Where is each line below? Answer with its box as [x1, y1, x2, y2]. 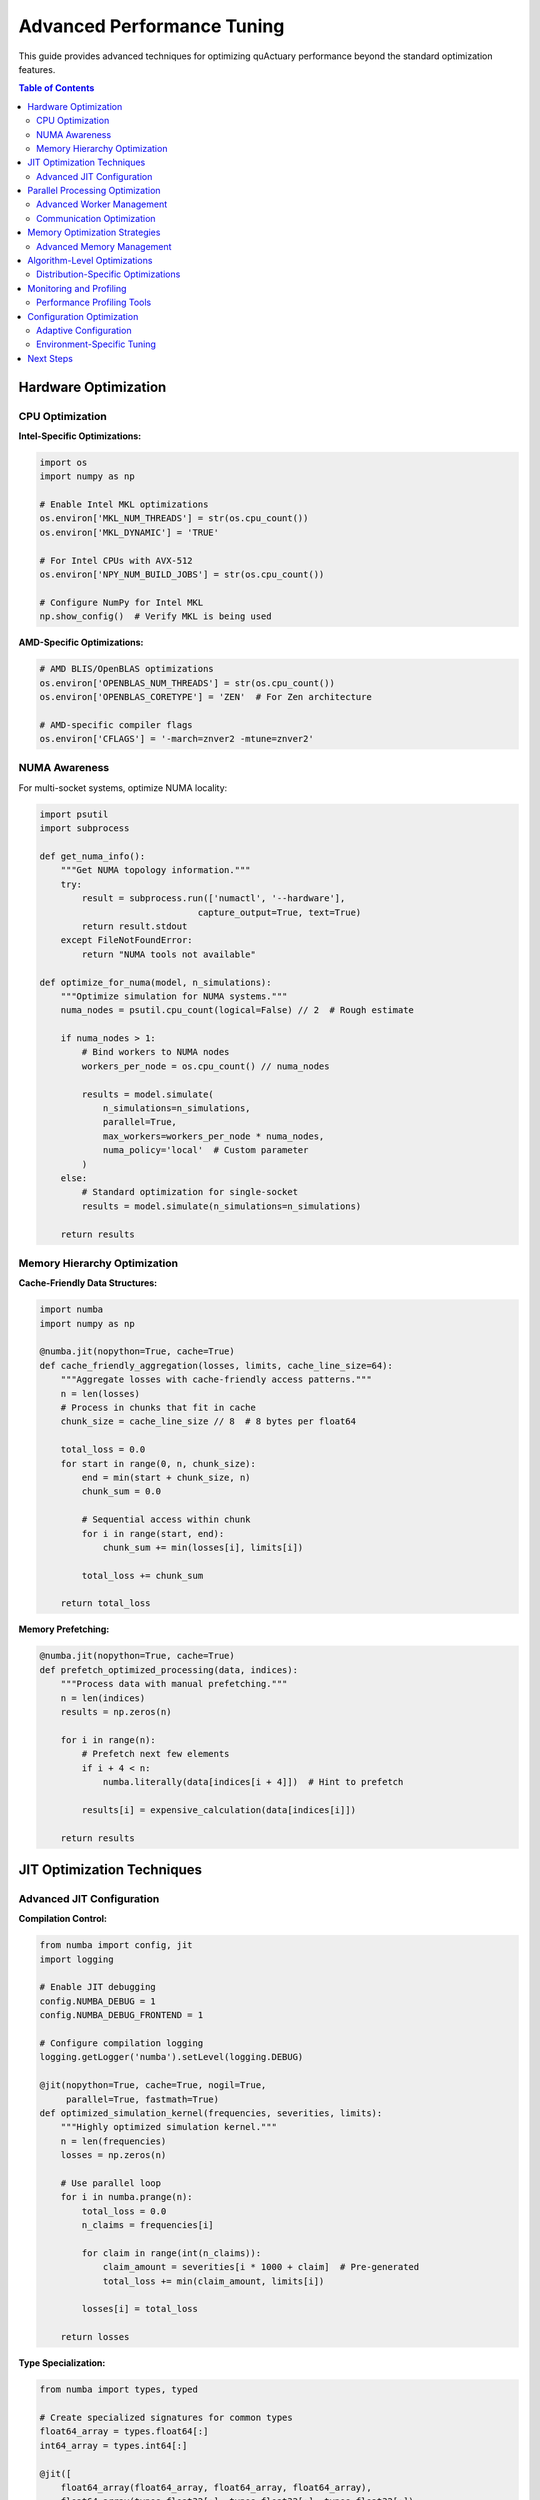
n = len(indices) [60, 1692, 146, 1704]
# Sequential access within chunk [81, 1514, 251, 1525]
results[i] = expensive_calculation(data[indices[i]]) [81, 1804, 357, 1815]
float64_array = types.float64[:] [39, 2426, 209, 2437]
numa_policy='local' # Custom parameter [102, 1145, 309, 1156]
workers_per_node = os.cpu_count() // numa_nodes [81, 1060, 330, 1072]
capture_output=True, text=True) [197, 906, 362, 918]
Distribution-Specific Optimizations [36, 268, 181, 280]
